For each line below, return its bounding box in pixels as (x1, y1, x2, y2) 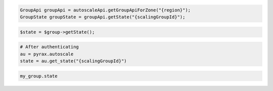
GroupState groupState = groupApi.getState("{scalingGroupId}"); (20, 14, 186, 20)
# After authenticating (20, 44, 79, 50)
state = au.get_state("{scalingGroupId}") (20, 58, 127, 64)
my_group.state (20, 73, 58, 79)
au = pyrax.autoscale (20, 51, 74, 57)
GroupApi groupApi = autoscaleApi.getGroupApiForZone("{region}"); (20, 7, 191, 13)
